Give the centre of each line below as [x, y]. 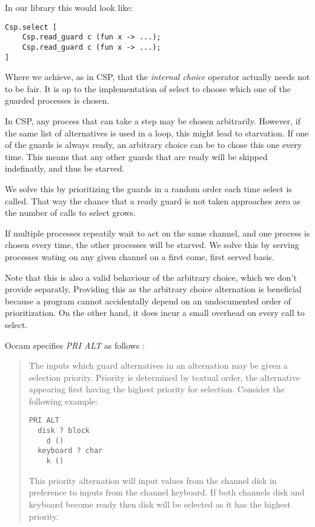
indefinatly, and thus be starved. [65, 168]
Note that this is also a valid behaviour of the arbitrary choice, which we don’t [151, 277]
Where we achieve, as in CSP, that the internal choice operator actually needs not [157, 77]
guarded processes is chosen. [57, 100]
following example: [63, 401]
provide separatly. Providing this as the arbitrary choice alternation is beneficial [153, 289]
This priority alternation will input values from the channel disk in [153, 480]
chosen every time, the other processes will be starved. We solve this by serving [152, 245]
